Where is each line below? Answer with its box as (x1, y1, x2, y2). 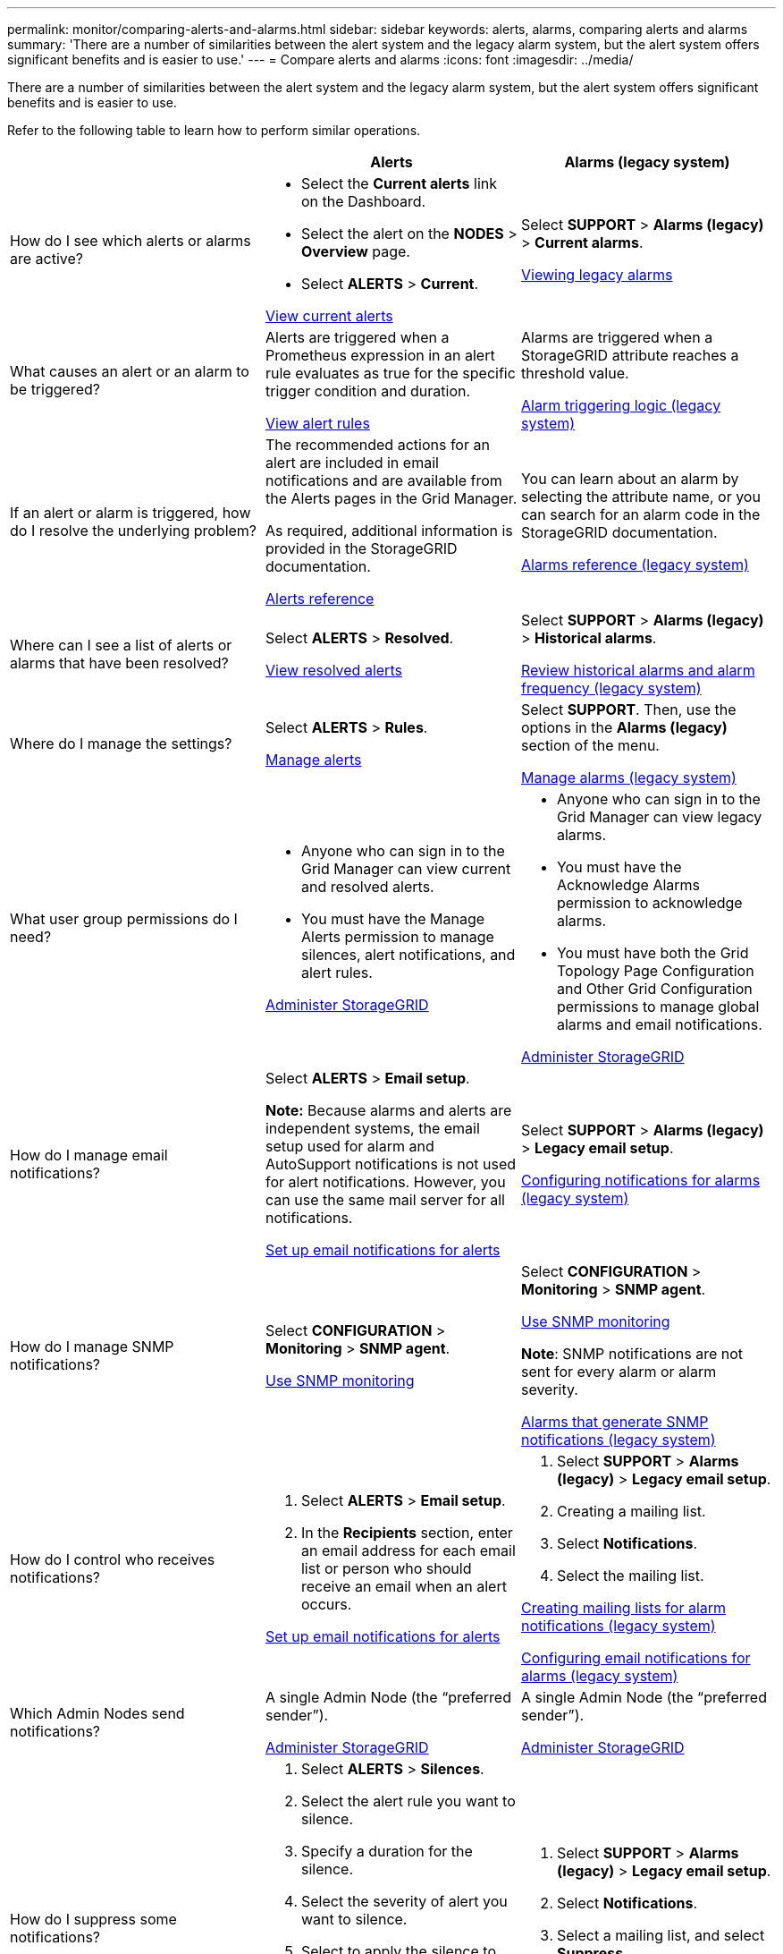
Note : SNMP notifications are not (520, 1345, 744, 1363)
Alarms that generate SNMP (520, 1413, 709, 1431)
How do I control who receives (10, 1550, 215, 1568)
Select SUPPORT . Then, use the (520, 701, 737, 718)
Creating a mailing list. (556, 1502, 706, 1520)
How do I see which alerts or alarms (10, 232, 251, 250)
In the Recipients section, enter (300, 1524, 513, 1542)
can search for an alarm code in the (520, 505, 761, 523)
